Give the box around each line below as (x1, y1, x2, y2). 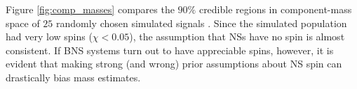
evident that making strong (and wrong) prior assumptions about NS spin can (6, 56, 342, 71)
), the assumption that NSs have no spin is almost (129, 29, 345, 44)
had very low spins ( (6, 29, 93, 44)
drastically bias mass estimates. (6, 70, 141, 84)
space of (6, 15, 40, 30)
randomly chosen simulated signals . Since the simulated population (56, 15, 347, 30)
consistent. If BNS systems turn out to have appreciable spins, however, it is (6, 42, 334, 57)
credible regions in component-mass (198, 2, 352, 16)
